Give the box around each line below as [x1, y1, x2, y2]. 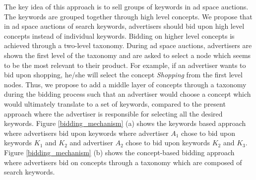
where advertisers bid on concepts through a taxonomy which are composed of [4, 157, 242, 167]
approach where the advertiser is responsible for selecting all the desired [4, 108, 223, 119]
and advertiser [69, 137, 113, 148]
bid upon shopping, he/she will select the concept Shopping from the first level [4, 69, 243, 80]
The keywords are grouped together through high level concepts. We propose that [4, 11, 253, 21]
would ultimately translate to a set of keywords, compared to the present [4, 98, 226, 109]
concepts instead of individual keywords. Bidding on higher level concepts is [4, 30, 235, 41]
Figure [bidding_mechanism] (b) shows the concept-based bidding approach [4, 147, 235, 157]
